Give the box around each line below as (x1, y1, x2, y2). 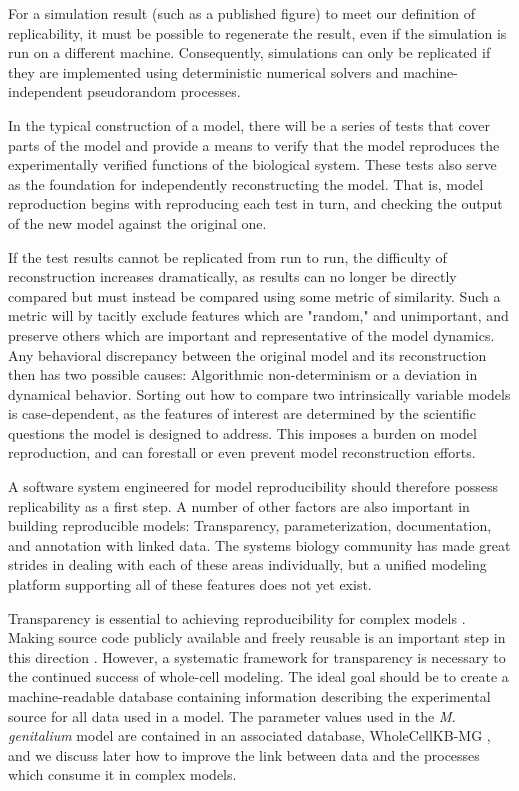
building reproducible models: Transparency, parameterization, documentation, (8, 515, 492, 536)
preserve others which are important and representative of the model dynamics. (8, 324, 495, 345)
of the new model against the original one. (8, 212, 267, 233)
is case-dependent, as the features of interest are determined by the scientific (8, 403, 477, 424)
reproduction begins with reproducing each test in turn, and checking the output (8, 193, 503, 214)
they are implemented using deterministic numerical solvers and (8, 61, 399, 82)
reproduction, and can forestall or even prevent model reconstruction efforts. (8, 442, 476, 463)
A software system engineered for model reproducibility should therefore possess (8, 476, 499, 497)
